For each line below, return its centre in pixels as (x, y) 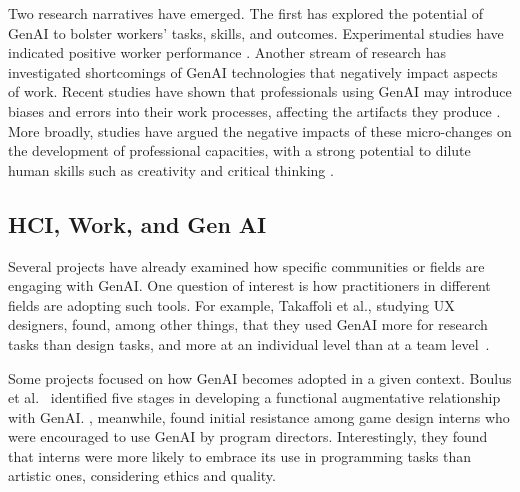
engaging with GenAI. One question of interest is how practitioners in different (249, 285)
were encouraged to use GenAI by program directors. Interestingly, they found (248, 436)
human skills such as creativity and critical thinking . (171, 169)
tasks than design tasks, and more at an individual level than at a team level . (249, 343)
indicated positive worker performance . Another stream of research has (227, 52)
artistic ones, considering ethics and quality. (142, 475)
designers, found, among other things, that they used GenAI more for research (248, 324)
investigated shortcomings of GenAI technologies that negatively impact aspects (253, 71)
